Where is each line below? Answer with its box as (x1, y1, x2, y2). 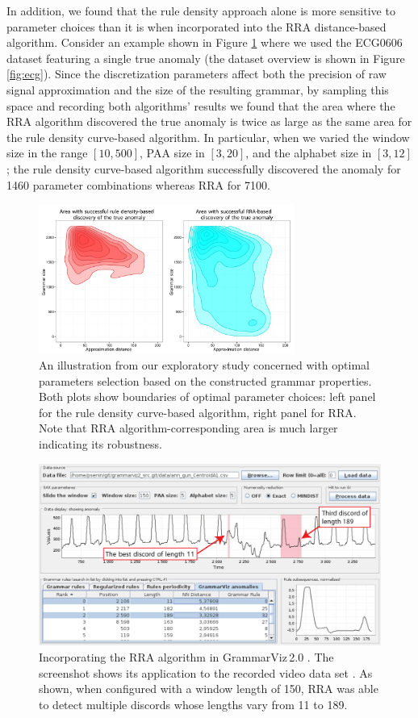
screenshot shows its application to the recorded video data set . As (39, 664, 373, 681)
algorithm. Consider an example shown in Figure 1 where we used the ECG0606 (6, 34, 403, 51)
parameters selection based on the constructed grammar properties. (39, 372, 372, 389)
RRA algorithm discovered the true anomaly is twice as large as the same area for (6, 113, 412, 130)
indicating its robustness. (39, 436, 162, 453)
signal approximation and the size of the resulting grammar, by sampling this (6, 81, 389, 98)
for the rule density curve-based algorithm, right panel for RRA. (39, 403, 357, 420)
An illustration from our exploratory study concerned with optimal (39, 357, 370, 374)
